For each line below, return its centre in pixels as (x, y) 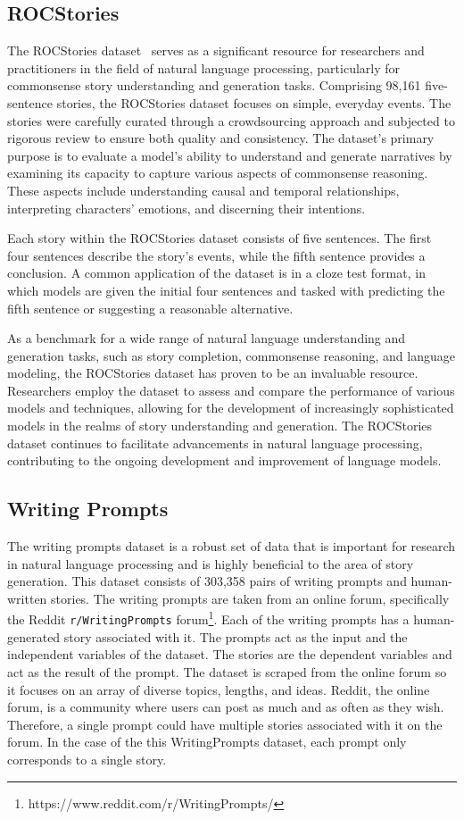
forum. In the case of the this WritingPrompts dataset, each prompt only (207, 742)
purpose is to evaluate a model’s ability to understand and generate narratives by (230, 155)
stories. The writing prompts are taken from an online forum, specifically (250, 598)
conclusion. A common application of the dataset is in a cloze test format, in (216, 273)
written (27, 598)
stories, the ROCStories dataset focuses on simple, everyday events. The (254, 102)
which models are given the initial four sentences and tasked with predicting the (226, 290)
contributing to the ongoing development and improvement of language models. (224, 460)
